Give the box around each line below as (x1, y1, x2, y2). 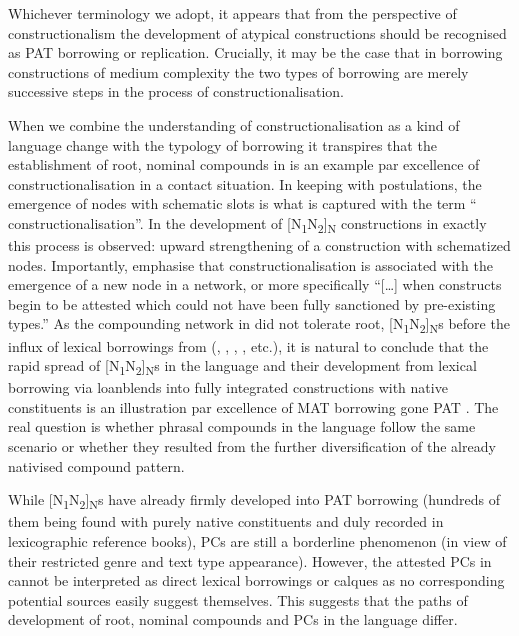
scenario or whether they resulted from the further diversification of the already (8, 436, 496, 457)
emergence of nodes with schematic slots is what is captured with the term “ (8, 193, 477, 214)
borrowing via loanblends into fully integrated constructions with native (8, 377, 448, 398)
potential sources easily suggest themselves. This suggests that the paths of (8, 589, 468, 610)
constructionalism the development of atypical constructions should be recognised (8, 22, 507, 43)
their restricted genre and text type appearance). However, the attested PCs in (8, 550, 492, 571)
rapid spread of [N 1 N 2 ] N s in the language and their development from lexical (8, 355, 477, 378)
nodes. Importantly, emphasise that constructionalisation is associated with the (8, 254, 493, 275)
